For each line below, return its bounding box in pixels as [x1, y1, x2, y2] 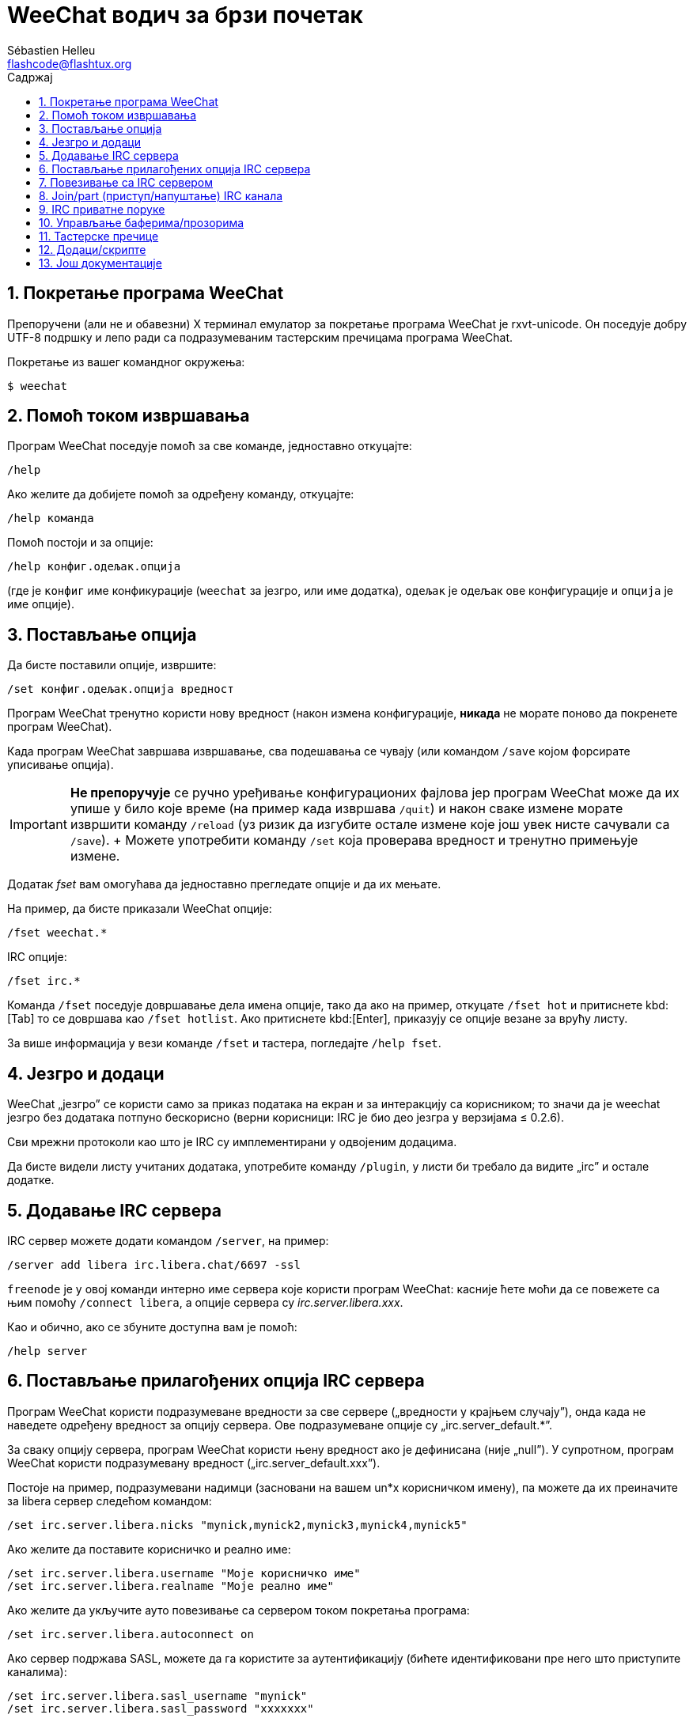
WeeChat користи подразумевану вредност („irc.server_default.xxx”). [7, 1455, 381, 1470]
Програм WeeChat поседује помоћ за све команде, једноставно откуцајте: [7, 439, 412, 453]
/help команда [7, 512, 94, 525]
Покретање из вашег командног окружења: [7, 354, 245, 369]
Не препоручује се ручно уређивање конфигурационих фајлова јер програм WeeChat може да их [70, 785, 680, 801]
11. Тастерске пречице [39, 229, 159, 243]
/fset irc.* [7, 975, 81, 988]
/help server [7, 1344, 88, 1357]
